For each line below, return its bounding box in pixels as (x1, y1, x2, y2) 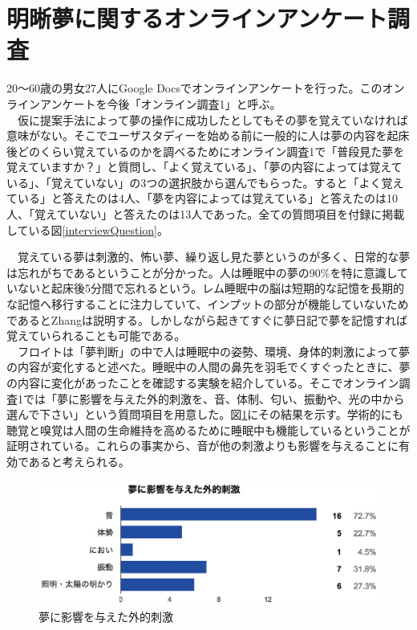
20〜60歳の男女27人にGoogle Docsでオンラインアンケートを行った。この (6, 80, 383, 96)
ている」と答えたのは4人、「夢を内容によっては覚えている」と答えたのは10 (6, 190, 398, 207)
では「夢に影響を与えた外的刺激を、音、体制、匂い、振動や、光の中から (22, 390, 405, 407)
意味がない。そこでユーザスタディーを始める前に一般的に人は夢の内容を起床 (6, 127, 410, 144)
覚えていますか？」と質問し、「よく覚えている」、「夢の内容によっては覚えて (6, 158, 403, 175)
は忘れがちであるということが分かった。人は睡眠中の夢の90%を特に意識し (6, 264, 398, 280)
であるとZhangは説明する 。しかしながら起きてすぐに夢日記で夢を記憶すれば (6, 311, 407, 328)
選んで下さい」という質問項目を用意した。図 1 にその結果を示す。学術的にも (6, 406, 403, 423)
